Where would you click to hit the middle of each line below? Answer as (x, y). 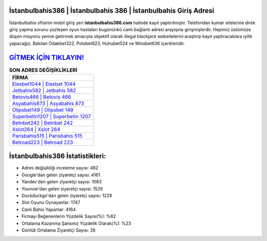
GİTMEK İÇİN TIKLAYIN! (46, 58)
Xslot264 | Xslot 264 (36, 129)
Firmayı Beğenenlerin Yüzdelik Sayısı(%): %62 (69, 216)
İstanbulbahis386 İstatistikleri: (58, 156)
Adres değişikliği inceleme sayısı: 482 (60, 168)
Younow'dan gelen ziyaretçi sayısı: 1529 (62, 189)
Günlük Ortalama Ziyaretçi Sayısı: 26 (59, 230)
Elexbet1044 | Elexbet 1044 (44, 84)
